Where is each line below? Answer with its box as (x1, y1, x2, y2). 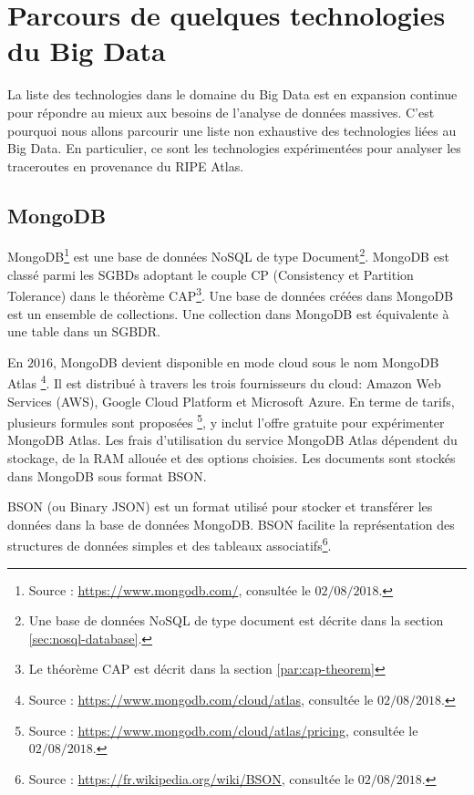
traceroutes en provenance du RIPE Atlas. (7, 156, 244, 175)
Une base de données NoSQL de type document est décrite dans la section (28, 611, 444, 630)
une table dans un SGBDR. (7, 322, 160, 341)
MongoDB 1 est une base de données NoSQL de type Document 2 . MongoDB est (7, 244, 449, 266)
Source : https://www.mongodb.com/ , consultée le (28, 580, 311, 599)
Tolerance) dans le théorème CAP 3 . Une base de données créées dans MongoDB (7, 284, 454, 305)
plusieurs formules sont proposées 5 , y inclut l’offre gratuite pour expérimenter (7, 410, 445, 431)
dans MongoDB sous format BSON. (7, 466, 207, 485)
